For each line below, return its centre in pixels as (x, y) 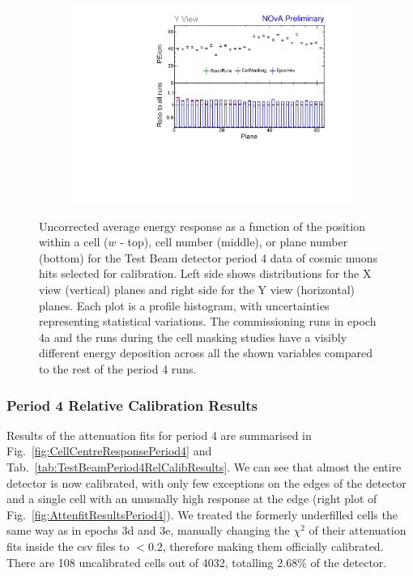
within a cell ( (74, 242)
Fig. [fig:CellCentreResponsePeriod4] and (109, 451)
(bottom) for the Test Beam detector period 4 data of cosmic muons (209, 257)
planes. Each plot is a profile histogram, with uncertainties (184, 305)
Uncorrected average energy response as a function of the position (202, 226)
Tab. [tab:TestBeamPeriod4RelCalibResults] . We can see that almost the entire (204, 467)
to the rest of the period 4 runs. (118, 369)
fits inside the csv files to (68, 546)
